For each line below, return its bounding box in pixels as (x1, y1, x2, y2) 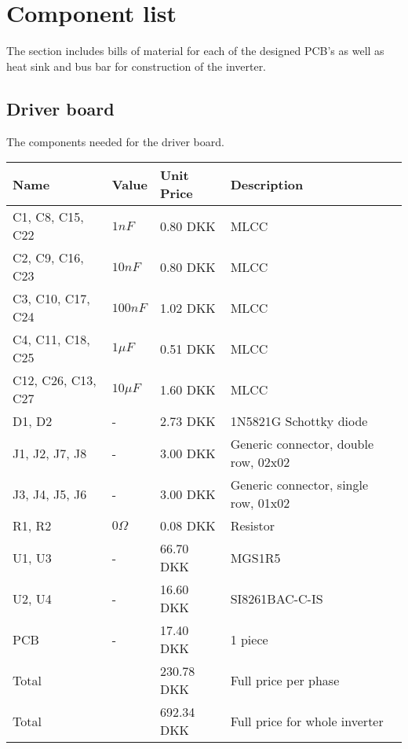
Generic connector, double (230, 435, 374, 453)
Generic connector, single (230, 475, 369, 494)
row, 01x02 (230, 494, 290, 512)
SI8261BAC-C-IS (230, 589, 323, 608)
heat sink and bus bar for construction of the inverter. (6, 57, 267, 74)
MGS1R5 (230, 548, 281, 567)
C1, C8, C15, (13, 207, 84, 226)
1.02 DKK (159, 298, 216, 317)
